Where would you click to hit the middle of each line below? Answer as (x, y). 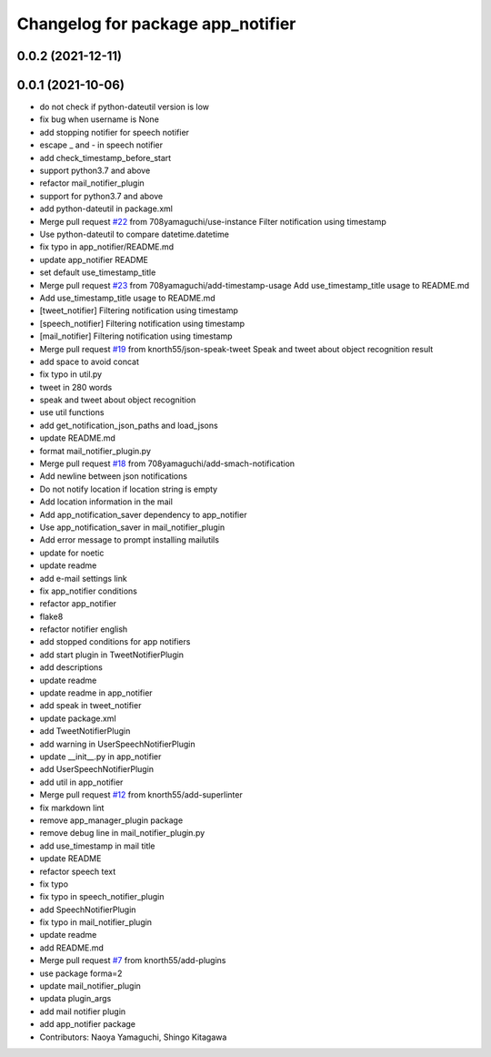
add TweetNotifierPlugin (85, 731)
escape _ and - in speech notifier (101, 145)
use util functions (72, 412)
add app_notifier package (88, 1024)
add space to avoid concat (90, 361)
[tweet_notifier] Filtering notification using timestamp (139, 310)
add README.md (72, 948)
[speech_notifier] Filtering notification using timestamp (142, 323)
